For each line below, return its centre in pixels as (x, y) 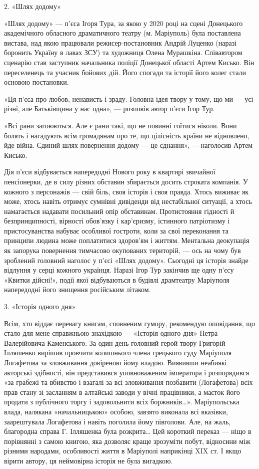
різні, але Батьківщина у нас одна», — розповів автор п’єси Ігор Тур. (109, 108)
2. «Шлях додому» (32, 6)
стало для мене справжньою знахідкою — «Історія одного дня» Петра (111, 333)
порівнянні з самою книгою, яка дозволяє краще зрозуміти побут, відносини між (127, 441)
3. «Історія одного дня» (40, 306)
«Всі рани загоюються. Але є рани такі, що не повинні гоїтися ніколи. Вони (120, 125)
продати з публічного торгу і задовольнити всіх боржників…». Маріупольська (122, 402)
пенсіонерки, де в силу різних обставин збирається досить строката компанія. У (126, 181)
